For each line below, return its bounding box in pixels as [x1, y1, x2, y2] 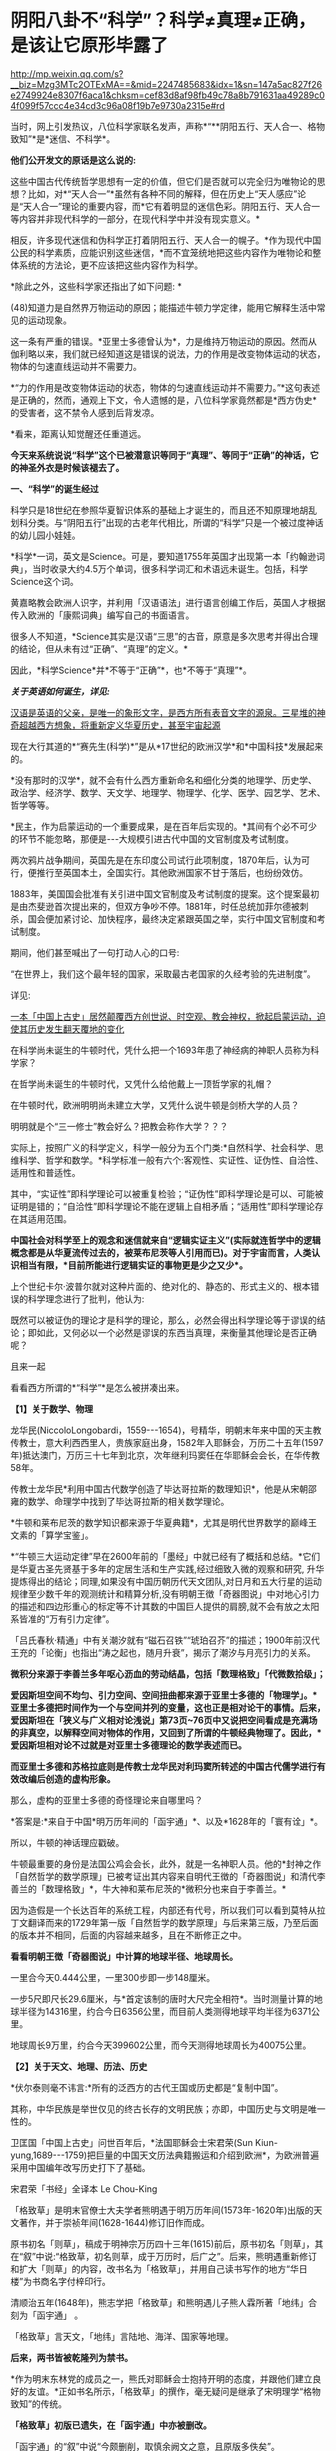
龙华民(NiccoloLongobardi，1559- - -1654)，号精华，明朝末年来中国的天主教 [10, 1424, 322, 1436]
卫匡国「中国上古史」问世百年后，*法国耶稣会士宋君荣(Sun [10, 2136, 253, 2148]
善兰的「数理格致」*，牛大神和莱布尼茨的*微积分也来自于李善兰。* [10, 1882, 287, 1895]
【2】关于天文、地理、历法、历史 [10, 2060, 148, 2072]
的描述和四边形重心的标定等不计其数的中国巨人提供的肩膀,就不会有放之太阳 [10, 1600, 320, 1612]
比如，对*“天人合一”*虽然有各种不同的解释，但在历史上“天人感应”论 [27, 187, 307, 200]
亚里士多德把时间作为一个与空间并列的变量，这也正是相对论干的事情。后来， [10, 1701, 326, 1713]
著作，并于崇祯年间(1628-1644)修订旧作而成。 [18, 2216, 210, 2228]
